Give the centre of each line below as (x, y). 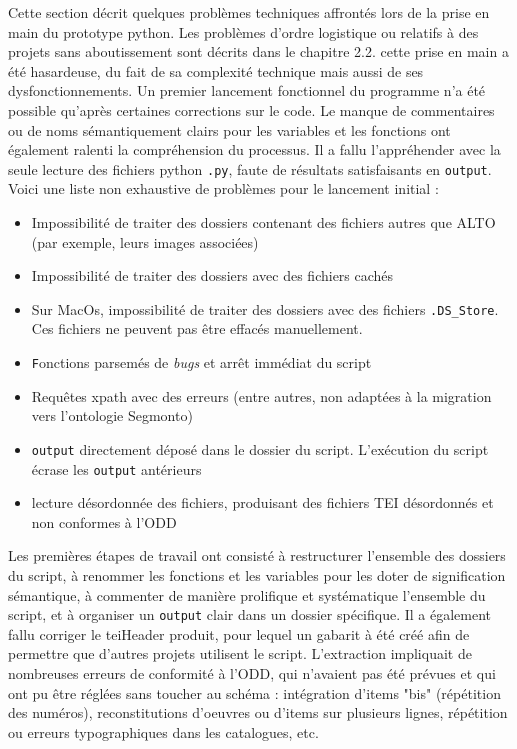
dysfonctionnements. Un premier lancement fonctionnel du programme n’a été (247, 90)
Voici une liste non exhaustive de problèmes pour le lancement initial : (223, 188)
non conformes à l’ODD (104, 521)
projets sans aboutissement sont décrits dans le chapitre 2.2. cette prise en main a (258, 51)
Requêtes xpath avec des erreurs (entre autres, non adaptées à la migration (261, 395)
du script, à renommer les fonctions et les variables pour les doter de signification (257, 574)
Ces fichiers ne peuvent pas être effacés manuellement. (197, 328)
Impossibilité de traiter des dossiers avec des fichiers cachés (212, 275)
